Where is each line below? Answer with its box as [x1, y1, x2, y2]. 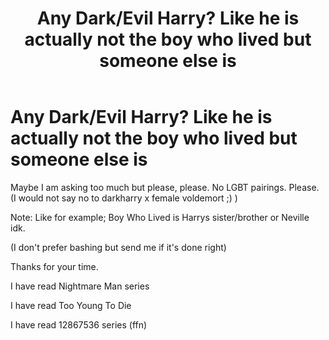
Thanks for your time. [10, 260, 99, 272]
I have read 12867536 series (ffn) [10, 318, 148, 331]
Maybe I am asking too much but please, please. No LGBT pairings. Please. [10, 181, 320, 193]
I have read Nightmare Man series [10, 280, 150, 292]
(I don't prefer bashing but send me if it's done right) [10, 241, 227, 253]
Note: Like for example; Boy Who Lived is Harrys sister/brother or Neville [10, 211, 310, 223]
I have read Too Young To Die [10, 299, 132, 311]
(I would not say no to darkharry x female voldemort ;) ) [10, 192, 238, 204]
